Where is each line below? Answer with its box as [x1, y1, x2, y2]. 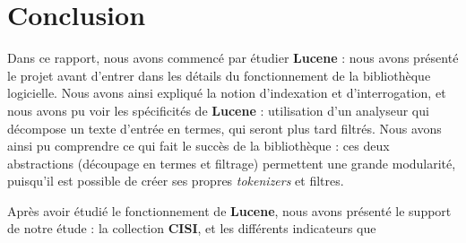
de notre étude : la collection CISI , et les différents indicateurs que [7, 219, 376, 238]
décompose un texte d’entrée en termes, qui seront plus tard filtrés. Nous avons [7, 118, 442, 137]
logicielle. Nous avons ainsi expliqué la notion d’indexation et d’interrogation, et [7, 83, 446, 102]
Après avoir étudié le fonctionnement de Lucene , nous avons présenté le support [7, 201, 452, 220]
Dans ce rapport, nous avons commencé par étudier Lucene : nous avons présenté [7, 48, 459, 67]
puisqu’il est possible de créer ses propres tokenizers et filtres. [7, 171, 344, 190]
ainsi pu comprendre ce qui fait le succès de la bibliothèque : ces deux [7, 136, 390, 155]
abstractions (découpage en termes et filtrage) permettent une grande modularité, [7, 153, 456, 172]
